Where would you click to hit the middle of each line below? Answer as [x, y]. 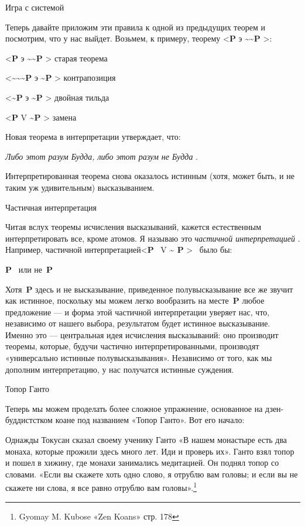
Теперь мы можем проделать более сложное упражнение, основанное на [134, 408]
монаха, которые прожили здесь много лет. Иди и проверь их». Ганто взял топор [150, 451]
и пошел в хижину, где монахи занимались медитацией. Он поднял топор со [142, 463]
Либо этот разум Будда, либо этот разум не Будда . [102, 156]
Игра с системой [35, 7]
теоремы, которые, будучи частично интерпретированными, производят [132, 346]
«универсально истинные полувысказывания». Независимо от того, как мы [139, 358]
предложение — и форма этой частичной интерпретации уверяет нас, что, [138, 312]
